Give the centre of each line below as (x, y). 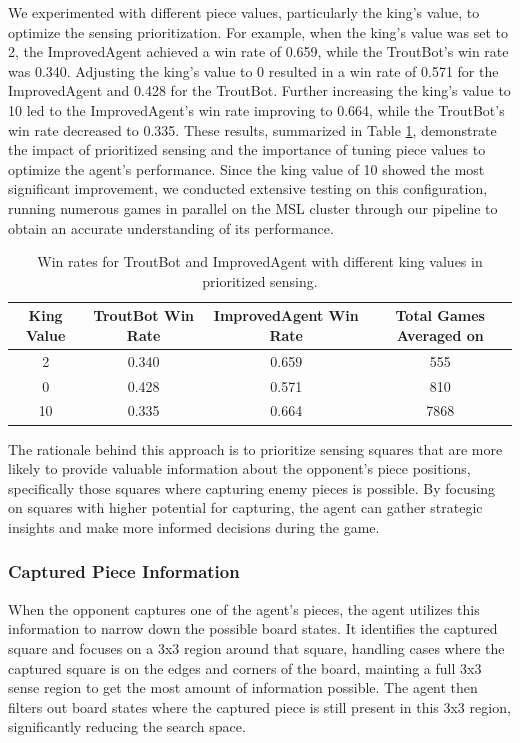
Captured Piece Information (124, 571)
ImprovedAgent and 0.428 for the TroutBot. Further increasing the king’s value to (259, 90)
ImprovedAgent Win (286, 315)
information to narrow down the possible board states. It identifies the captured (253, 628)
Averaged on (440, 334)
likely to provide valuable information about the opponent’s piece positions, (239, 468)
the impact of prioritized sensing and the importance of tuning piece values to (247, 149)
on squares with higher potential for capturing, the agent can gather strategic (245, 507)
